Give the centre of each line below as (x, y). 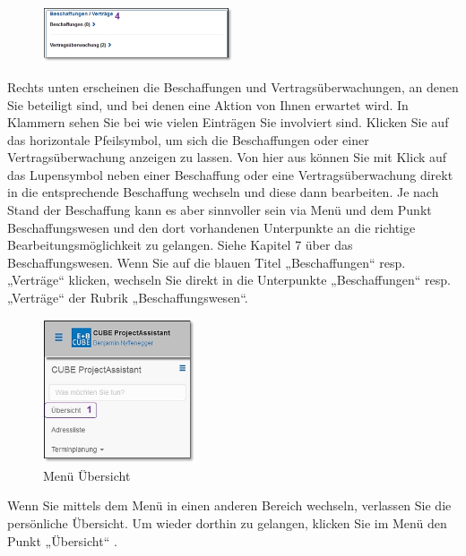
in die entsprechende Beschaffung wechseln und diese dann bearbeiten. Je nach (223, 192)
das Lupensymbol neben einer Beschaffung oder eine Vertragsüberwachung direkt (230, 174)
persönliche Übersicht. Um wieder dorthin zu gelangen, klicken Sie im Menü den (227, 523)
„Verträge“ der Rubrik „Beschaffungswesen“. (128, 298)
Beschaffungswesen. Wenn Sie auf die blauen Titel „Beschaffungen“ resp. (207, 262)
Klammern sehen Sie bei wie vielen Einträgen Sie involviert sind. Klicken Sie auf (228, 122)
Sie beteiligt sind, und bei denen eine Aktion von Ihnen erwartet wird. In (208, 104)
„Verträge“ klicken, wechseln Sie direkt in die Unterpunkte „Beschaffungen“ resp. (229, 280)
